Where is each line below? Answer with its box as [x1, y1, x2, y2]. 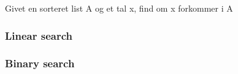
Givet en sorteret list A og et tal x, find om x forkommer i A [5, 2, 233, 14]
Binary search [5, 56, 75, 71]
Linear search [5, 28, 73, 43]
